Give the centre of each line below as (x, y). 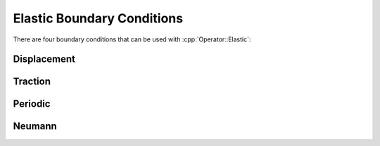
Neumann (35, 126)
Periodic (32, 104)
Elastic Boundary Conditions (98, 18)
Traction (32, 82)
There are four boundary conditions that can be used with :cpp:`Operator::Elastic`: (132, 39)
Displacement (44, 59)
